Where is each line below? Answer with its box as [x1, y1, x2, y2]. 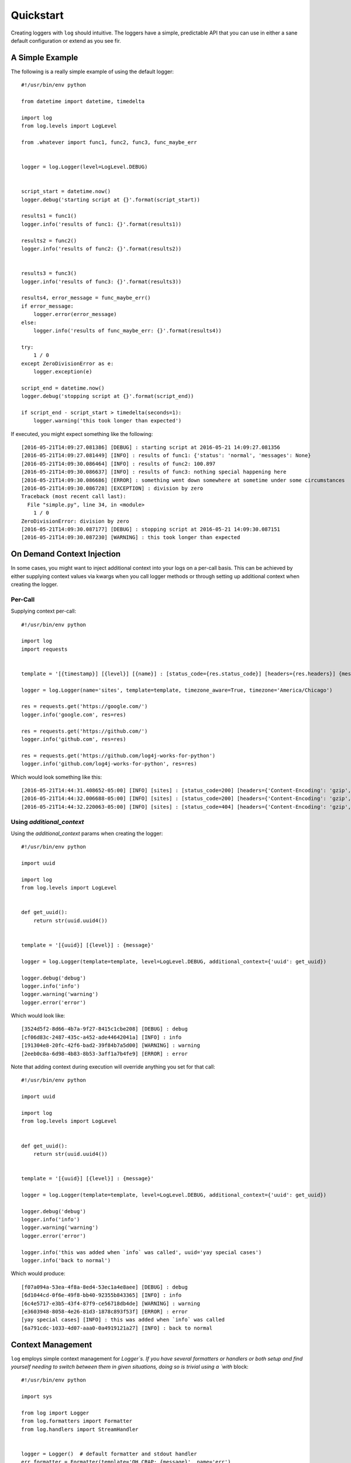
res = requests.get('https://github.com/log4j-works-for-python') [21, 752, 216, 759]
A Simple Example [11, 53, 78, 63]
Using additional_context [11, 818, 84, 826]
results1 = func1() [21, 212, 77, 219]
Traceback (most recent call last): [21, 493, 126, 500]
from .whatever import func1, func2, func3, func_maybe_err [21, 139, 197, 146]
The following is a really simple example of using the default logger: [11, 68, 174, 75]
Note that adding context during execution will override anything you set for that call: [11, 1063, 216, 1070]
